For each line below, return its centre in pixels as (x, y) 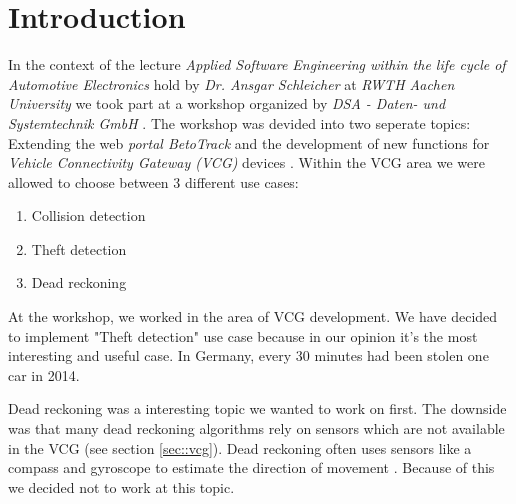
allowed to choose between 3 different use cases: (153, 181)
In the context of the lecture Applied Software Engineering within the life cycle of (257, 64)
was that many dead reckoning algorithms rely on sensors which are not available (256, 428)
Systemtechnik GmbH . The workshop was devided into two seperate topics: (239, 122)
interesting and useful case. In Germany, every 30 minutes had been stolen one (248, 355)
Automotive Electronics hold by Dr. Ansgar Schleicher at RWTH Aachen (231, 83)
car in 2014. (44, 374)
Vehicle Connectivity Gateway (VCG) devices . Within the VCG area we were (246, 162)
